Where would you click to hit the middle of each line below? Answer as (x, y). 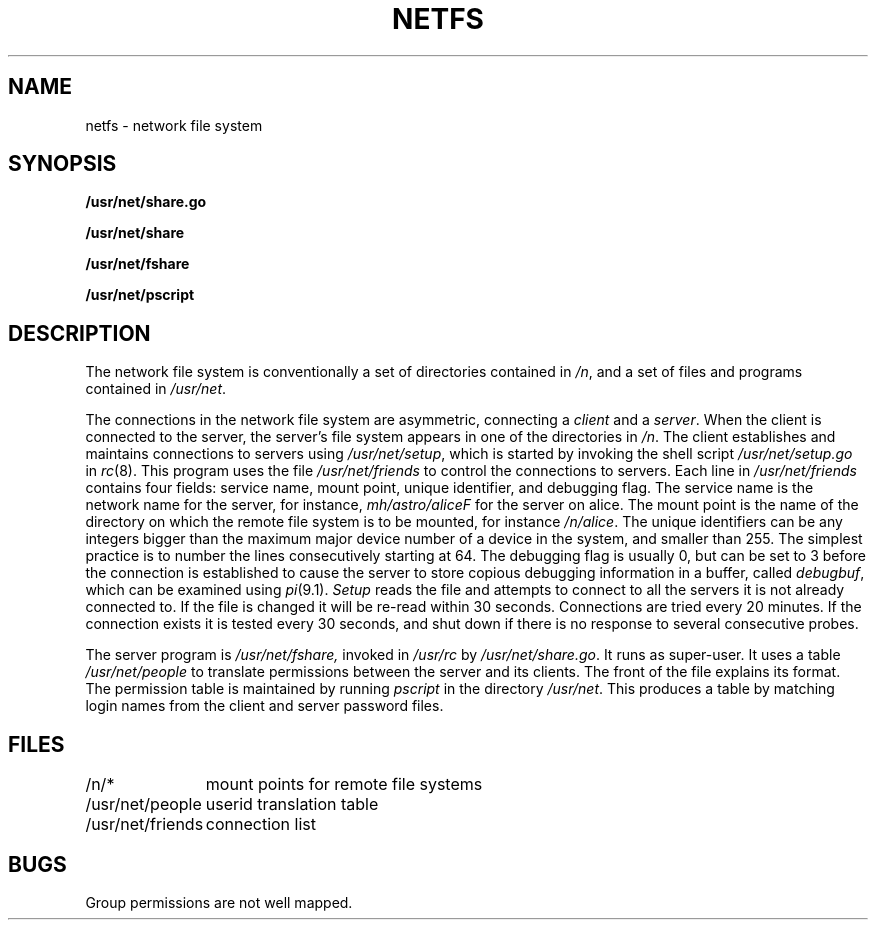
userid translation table (292, 804)
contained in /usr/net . (156, 389)
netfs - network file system (174, 125)
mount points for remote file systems (344, 784)
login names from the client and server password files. (264, 706)
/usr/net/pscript (140, 295)
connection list (260, 824)
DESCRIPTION (79, 333)
